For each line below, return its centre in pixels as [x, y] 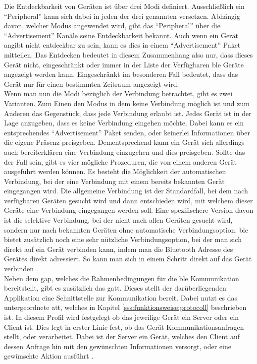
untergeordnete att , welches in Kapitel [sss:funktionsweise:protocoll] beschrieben [125, 307]
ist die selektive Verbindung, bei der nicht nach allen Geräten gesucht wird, [118, 220]
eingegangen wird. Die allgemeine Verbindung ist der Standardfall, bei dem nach [126, 191]
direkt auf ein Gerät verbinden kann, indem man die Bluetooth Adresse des [119, 249]
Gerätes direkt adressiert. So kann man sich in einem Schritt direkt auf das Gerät [128, 259]
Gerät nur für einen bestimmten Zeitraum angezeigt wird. [92, 84]
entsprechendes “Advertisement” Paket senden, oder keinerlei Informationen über [127, 132]
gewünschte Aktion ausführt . [49, 356]
